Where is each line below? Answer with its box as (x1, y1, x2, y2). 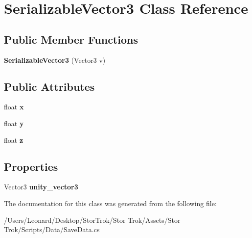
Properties (4, 159, 58, 174)
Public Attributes (4, 79, 95, 94)
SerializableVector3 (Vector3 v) (4, 54, 106, 65)
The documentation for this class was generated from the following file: (4, 198, 217, 208)
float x (4, 102, 24, 112)
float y (4, 118, 24, 128)
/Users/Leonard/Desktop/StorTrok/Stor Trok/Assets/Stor (4, 214, 181, 225)
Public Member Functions (4, 31, 138, 47)
